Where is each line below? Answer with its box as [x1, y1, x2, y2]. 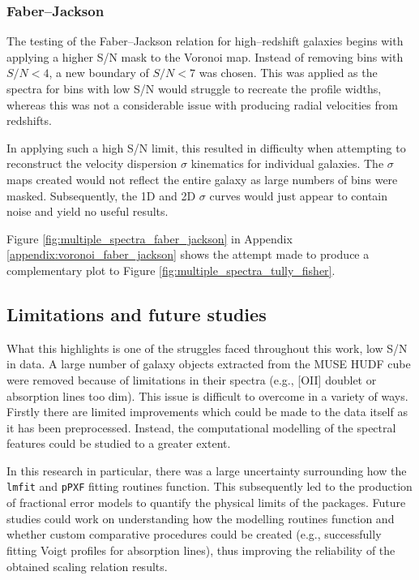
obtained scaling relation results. [6, 557, 168, 574]
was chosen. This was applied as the [199, 64, 378, 81]
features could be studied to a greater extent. [6, 435, 231, 452]
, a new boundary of [49, 64, 149, 81]
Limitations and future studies [6, 301, 267, 326]
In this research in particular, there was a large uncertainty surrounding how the [6, 462, 407, 479]
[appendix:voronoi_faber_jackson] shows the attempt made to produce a [6, 246, 370, 263]
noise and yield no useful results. [6, 203, 169, 220]
